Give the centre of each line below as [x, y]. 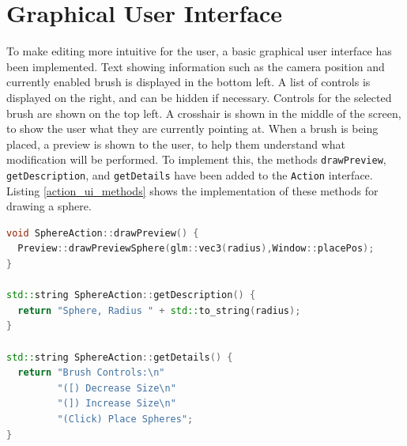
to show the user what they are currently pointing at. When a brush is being [192, 129]
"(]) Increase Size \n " [117, 404]
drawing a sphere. [49, 206]
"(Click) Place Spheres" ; [125, 419]
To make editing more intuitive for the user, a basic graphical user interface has [199, 51]
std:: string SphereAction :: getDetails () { [120, 357]
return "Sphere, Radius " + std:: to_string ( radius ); [159, 310]
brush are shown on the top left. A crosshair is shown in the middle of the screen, [204, 113]
